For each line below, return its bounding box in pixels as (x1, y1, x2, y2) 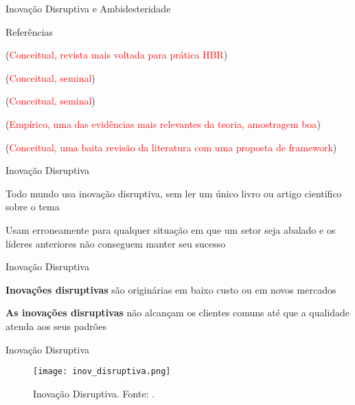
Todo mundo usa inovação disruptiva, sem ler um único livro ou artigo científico (5, 186, 342, 200)
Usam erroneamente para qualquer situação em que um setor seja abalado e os (5, 222, 336, 237)
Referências (5, 24, 54, 39)
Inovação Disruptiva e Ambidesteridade (5, 1, 171, 15)
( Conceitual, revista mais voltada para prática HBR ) (5, 47, 228, 62)
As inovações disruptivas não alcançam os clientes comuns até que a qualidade (5, 305, 350, 320)
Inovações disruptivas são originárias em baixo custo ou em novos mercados (5, 282, 336, 296)
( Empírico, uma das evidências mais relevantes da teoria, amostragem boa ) (5, 116, 321, 131)
